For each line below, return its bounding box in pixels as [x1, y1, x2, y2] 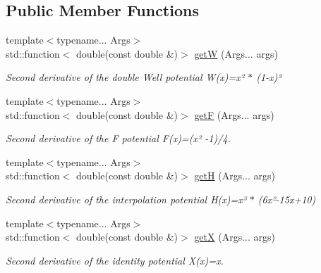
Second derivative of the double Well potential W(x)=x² [6, 70, 245, 84]
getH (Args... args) [194, 168, 275, 183]
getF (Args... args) [194, 107, 274, 122]
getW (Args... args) [194, 46, 278, 61]
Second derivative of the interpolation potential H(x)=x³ [6, 191, 246, 206]
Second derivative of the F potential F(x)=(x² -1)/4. [6, 131, 231, 146]
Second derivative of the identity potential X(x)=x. [6, 253, 224, 267]
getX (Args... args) [194, 229, 275, 244]
